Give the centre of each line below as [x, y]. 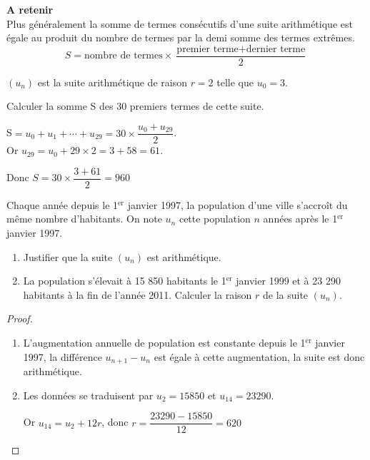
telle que [235, 82]
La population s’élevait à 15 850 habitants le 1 [125, 281]
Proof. [20, 318]
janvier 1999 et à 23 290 [288, 281]
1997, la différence [62, 356]
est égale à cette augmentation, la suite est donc [259, 356]
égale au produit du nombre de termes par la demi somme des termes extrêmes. [181, 37]
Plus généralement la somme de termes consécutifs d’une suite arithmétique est [180, 23]
